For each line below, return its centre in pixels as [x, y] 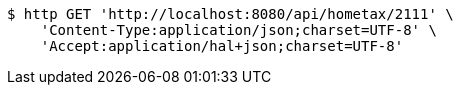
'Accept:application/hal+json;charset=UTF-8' [222, 46]
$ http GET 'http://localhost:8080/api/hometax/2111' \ [230, 14]
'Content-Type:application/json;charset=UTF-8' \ [238, 30]
